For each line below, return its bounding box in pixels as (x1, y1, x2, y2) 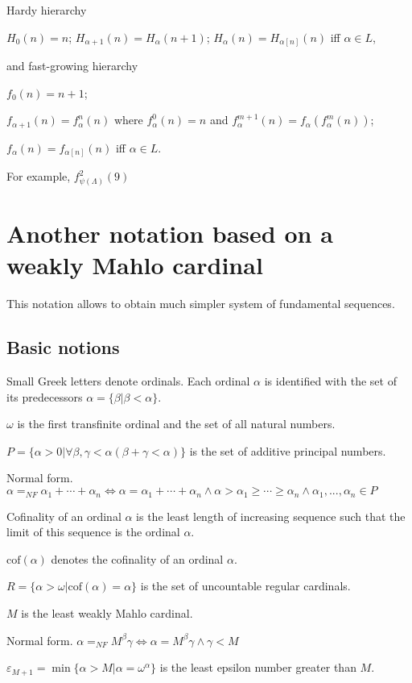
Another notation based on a (6, 217, 333, 250)
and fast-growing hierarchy (6, 57, 138, 74)
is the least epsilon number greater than (159, 659, 356, 676)
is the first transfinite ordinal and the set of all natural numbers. (17, 415, 336, 432)
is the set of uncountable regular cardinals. (140, 577, 351, 594)
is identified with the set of (264, 373, 397, 389)
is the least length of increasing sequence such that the (136, 507, 406, 524)
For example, (6, 168, 71, 185)
